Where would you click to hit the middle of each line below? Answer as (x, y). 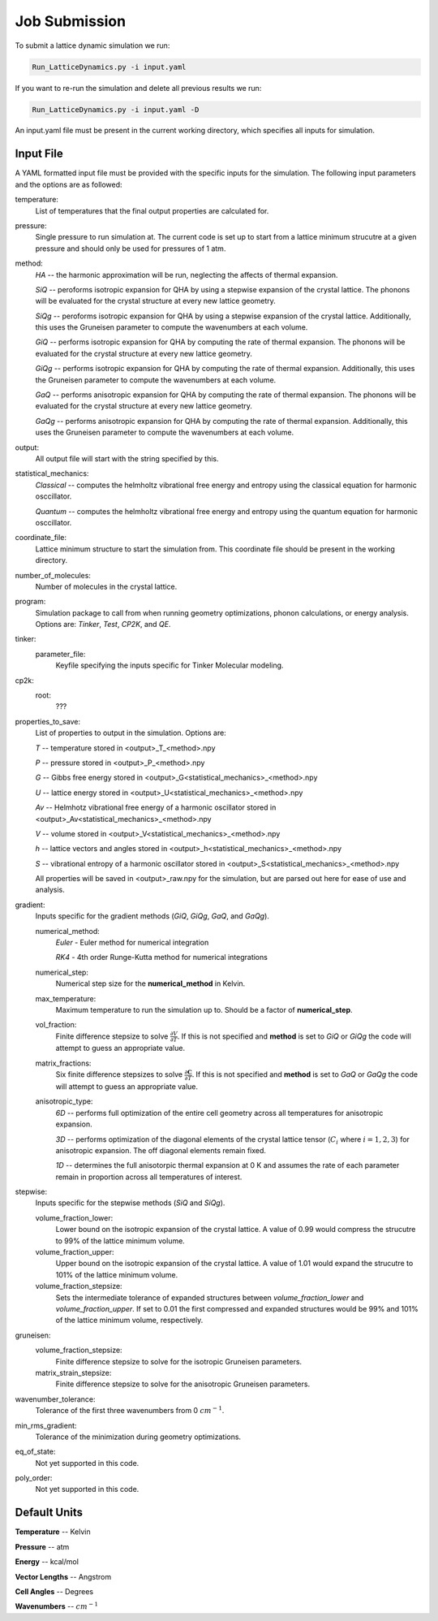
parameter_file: (60, 654)
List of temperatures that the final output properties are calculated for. (152, 210)
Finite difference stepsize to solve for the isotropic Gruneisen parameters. (179, 1361)
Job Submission (70, 21)
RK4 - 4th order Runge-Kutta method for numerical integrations (161, 957)
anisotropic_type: (64, 1101)
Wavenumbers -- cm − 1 (57, 1606)
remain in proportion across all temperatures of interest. (149, 1177)
